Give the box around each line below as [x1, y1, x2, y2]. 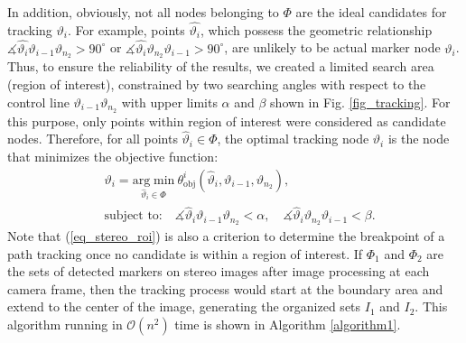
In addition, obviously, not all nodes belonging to [7, 3, 279, 21]
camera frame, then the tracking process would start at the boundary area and [7, 279, 443, 298]
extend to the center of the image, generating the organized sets [7, 297, 361, 316]
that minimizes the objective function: [7, 146, 219, 165]
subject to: [104, 209, 163, 223]
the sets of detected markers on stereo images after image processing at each [7, 262, 430, 281]
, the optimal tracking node [217, 129, 369, 148]
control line [7, 92, 70, 111]
